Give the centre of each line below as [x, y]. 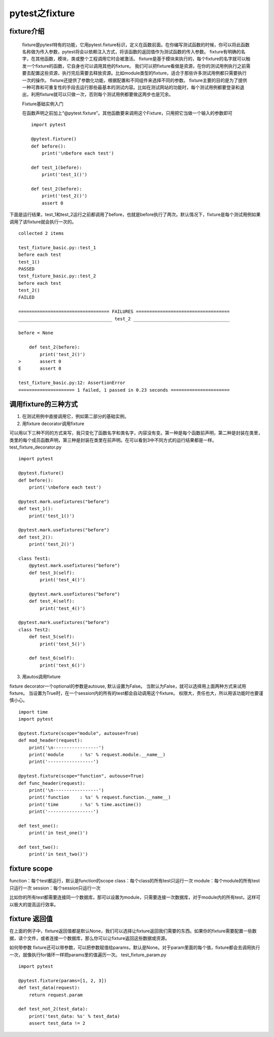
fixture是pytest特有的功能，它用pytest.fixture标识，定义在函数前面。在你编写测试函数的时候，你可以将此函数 [136, 45]
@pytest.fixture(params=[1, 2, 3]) [63, 981]
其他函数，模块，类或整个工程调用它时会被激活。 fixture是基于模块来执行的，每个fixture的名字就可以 [141, 59]
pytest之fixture [42, 13]
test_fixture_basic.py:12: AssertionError [72, 383]
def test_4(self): [52, 601]
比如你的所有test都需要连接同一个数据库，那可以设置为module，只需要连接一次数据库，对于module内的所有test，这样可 [135, 897]
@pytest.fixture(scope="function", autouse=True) [81, 776]
